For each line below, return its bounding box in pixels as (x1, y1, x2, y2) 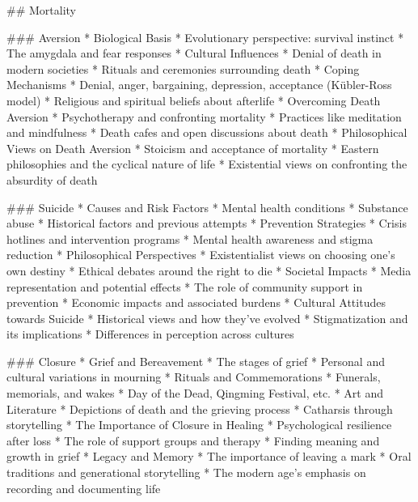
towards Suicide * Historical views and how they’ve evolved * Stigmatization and (6, 309, 408, 326)
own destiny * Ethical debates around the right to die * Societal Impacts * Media (6, 262, 412, 279)
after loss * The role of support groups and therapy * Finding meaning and (6, 432, 380, 449)
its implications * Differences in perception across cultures (6, 325, 294, 342)
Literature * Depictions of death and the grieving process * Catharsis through (6, 400, 393, 417)
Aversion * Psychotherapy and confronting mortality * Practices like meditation (6, 108, 402, 125)
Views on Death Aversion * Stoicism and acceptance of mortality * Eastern (6, 139, 379, 156)
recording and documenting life (6, 479, 161, 496)
